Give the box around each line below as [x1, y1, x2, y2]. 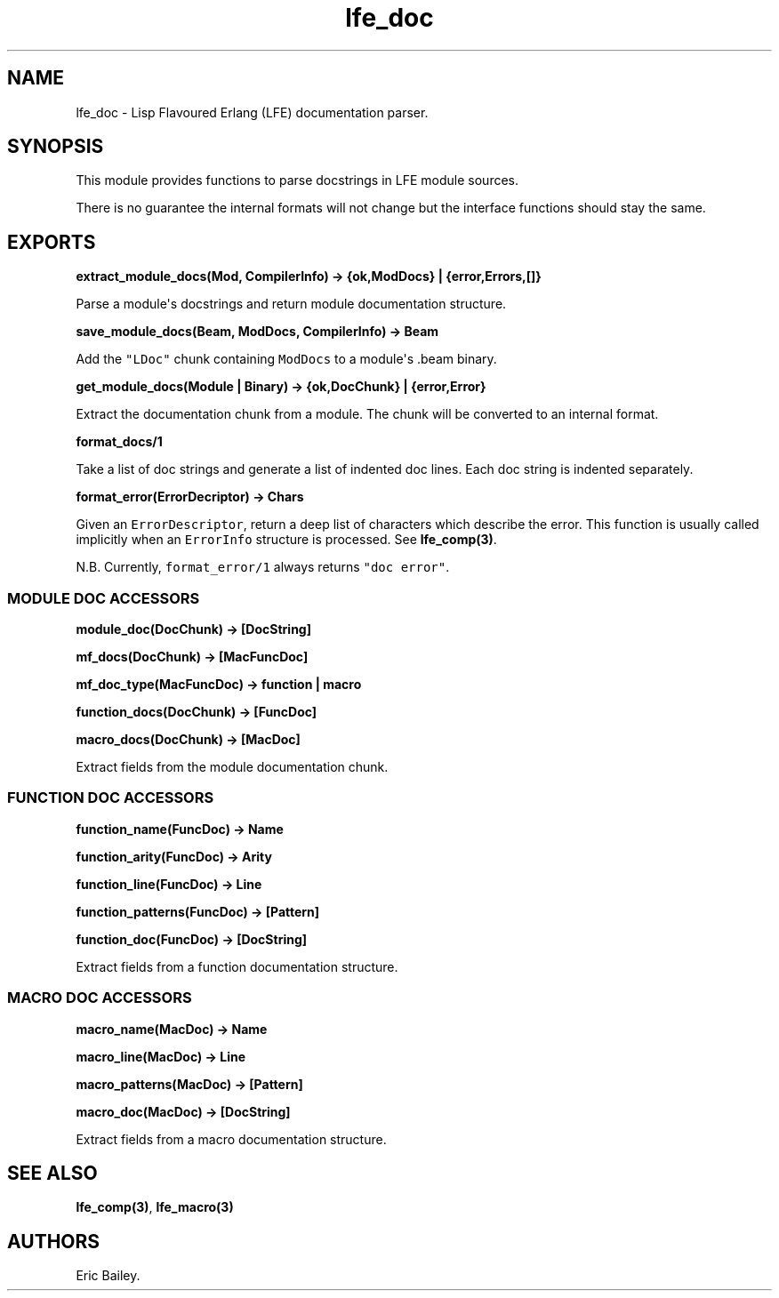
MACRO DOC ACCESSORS [7, 989, 192, 1007]
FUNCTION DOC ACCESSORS [7, 789, 214, 807]
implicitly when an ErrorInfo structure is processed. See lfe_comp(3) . [76, 532, 497, 548]
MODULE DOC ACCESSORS [7, 589, 200, 607]
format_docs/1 [76, 434, 163, 450]
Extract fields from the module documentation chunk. [76, 759, 389, 775]
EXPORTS [7, 230, 96, 253]
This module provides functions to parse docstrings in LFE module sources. [76, 172, 519, 188]
